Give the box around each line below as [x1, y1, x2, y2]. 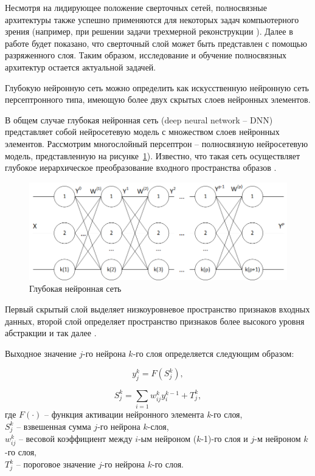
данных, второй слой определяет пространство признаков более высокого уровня [5, 314, 305, 327]
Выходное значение [5, 347, 77, 359]
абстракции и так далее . [5, 326, 97, 339]
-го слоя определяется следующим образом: [133, 347, 294, 359]
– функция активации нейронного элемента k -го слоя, [44, 407, 243, 420]
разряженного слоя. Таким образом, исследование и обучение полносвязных [5, 49, 287, 61]
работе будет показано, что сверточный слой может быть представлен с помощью [5, 36, 307, 49]
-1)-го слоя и [201, 432, 248, 445]
